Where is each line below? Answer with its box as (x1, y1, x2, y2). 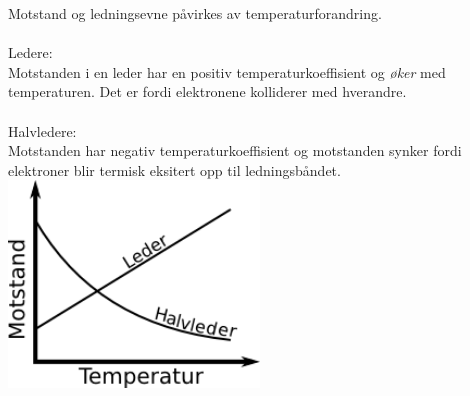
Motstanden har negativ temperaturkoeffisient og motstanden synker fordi (8, 140, 462, 161)
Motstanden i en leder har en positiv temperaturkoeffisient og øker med (8, 61, 446, 82)
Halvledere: (8, 120, 77, 141)
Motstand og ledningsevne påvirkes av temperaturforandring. (8, 3, 382, 23)
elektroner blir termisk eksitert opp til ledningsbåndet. (8, 159, 341, 180)
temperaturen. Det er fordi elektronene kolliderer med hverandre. (8, 81, 407, 102)
